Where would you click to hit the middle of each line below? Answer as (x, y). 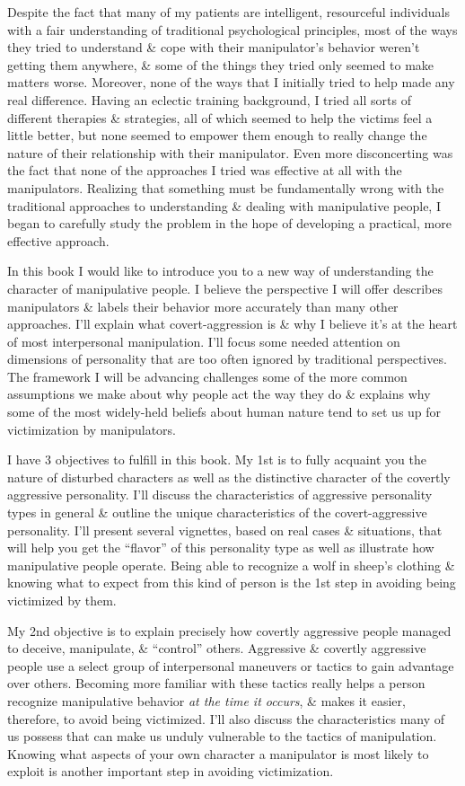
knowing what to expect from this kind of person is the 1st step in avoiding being (232, 583)
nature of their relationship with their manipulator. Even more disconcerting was (230, 152)
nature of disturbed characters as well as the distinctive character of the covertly (229, 477)
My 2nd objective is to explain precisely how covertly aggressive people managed (229, 630)
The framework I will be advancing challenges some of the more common (207, 376)
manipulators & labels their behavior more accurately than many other (203, 306)
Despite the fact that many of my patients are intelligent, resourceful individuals (228, 12)
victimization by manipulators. (92, 429)
